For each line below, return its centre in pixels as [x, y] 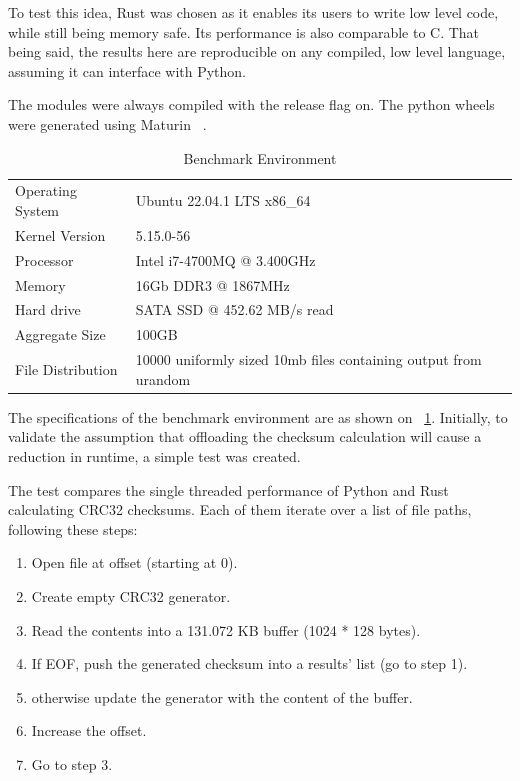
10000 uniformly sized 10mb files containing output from [308, 359]
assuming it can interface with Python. [127, 70]
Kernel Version [60, 234]
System [37, 210]
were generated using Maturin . [107, 123]
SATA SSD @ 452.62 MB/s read [234, 309]
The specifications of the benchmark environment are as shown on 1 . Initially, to [258, 416]
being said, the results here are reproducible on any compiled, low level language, [257, 51]
